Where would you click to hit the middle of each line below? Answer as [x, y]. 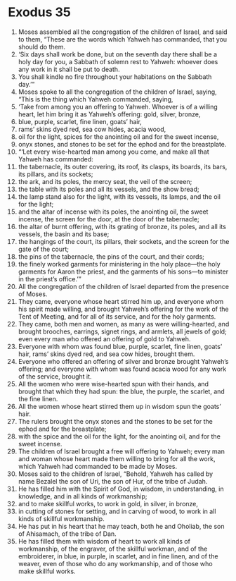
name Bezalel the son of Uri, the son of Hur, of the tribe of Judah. [113, 481]
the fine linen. [38, 398]
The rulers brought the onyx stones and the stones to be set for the [115, 421]
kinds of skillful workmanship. [61, 518]
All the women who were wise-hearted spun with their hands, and [113, 384]
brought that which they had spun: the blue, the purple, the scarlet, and [122, 391]
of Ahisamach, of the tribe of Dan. [67, 534]
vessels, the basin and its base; [64, 234]
